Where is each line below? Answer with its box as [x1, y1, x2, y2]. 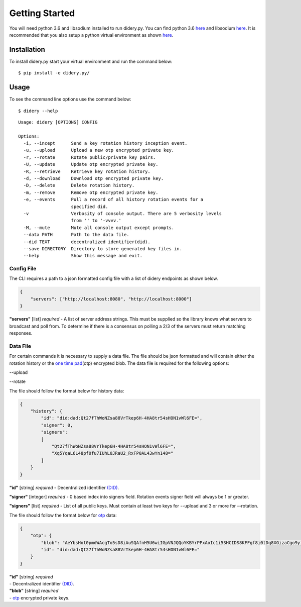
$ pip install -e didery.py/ [18, 70, 90, 76]
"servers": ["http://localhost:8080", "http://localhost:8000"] [30, 296, 192, 301]
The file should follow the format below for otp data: [9, 512, 117, 518]
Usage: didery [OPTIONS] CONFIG [18, 119, 98, 125]
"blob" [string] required [9, 588, 59, 594]
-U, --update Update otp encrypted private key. [23, 161, 159, 167]
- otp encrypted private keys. [9, 594, 70, 600]
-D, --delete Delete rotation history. [23, 182, 135, 188]
